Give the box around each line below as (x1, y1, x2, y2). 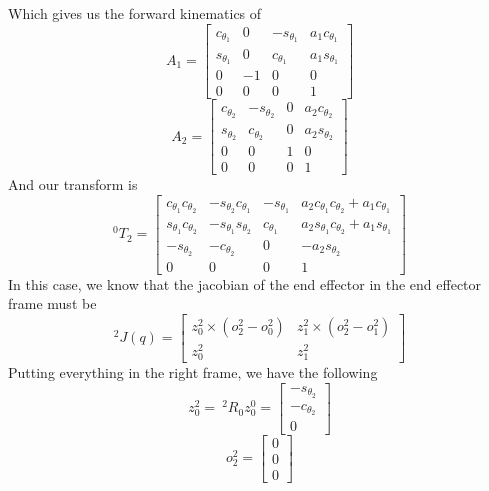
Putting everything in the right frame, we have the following (8, 362, 378, 383)
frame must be (8, 293, 97, 314)
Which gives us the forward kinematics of (8, 3, 262, 23)
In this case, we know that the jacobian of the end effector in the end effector (8, 273, 482, 294)
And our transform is (8, 174, 138, 195)
